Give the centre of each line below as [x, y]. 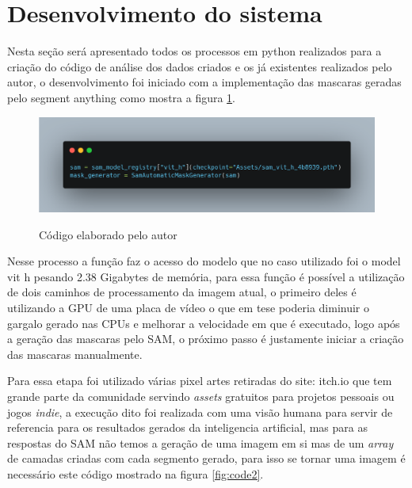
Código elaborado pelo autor [108, 234]
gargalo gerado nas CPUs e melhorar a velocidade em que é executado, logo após [204, 323]
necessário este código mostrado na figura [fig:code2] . [135, 473]
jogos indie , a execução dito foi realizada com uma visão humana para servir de [200, 412]
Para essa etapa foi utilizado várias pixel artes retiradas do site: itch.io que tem [200, 381]
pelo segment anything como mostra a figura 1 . [122, 97]
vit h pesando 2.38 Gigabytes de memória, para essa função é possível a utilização [206, 276]
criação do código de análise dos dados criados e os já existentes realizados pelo [200, 66]
